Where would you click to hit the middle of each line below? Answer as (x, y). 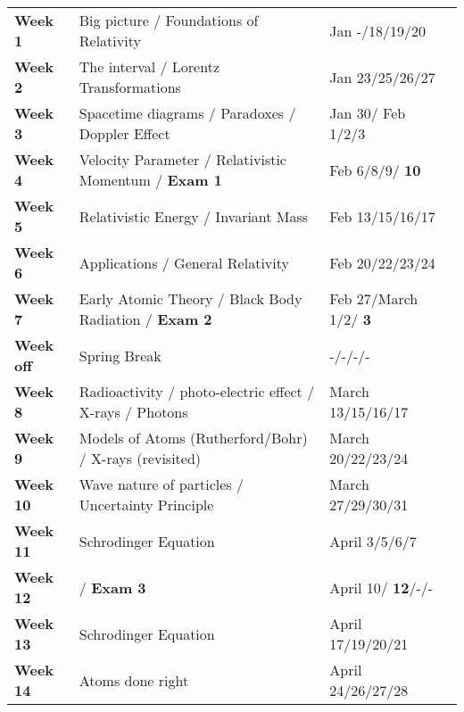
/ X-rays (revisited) (140, 458)
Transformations (130, 87)
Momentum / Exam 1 (150, 180)
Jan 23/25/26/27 (382, 77)
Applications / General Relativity (184, 262)
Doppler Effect (124, 133)
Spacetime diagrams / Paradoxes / (187, 113)
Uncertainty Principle (146, 505)
